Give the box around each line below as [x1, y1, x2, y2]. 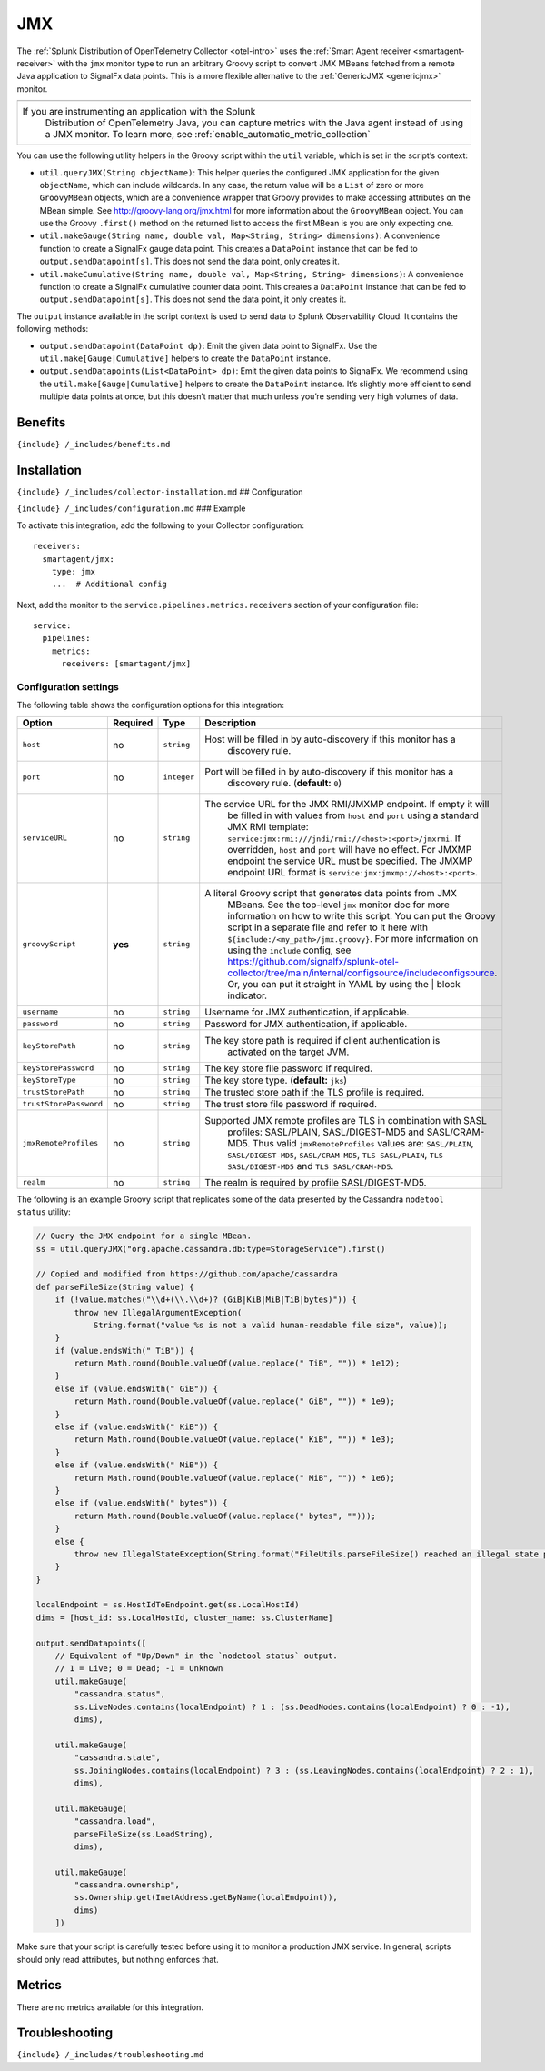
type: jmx [51, 566, 95, 576]
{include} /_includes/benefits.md [16, 439, 171, 450]
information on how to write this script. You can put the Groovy [227, 909, 497, 922]
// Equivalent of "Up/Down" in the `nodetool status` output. [54, 1651, 338, 1661]
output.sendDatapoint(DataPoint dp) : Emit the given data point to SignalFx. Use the [39, 340, 378, 351]
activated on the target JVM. [227, 1046, 350, 1058]
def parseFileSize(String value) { [35, 1282, 194, 1292]
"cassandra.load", [74, 1816, 156, 1826]
